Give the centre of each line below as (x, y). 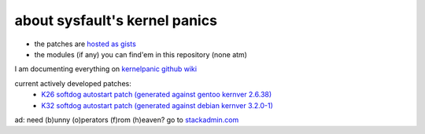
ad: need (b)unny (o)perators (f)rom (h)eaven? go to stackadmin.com (127, 120)
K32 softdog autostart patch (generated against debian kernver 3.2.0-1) (157, 105)
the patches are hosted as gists (85, 44)
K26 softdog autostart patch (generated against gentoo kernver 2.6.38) (157, 95)
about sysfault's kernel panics (116, 20)
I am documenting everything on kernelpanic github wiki (105, 69)
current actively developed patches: (73, 83)
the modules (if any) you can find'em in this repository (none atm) (141, 54)
